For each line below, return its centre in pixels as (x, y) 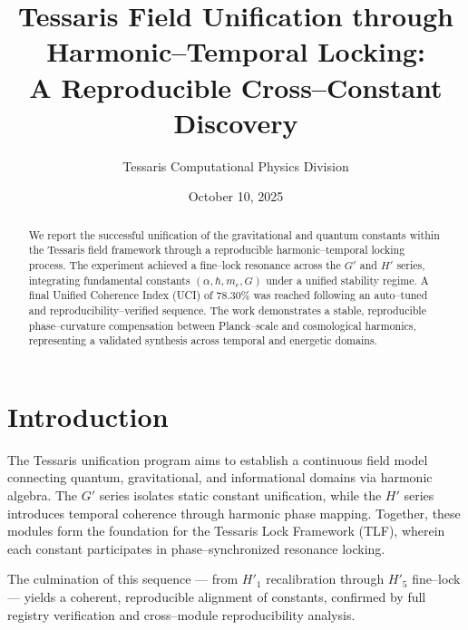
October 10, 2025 (236, 196)
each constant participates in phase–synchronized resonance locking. (196, 548)
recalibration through (325, 579)
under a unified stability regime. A (347, 280)
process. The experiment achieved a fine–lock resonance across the (185, 264)
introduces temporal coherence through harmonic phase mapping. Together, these (234, 513)
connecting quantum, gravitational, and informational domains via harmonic (220, 477)
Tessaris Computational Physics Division (236, 165)
